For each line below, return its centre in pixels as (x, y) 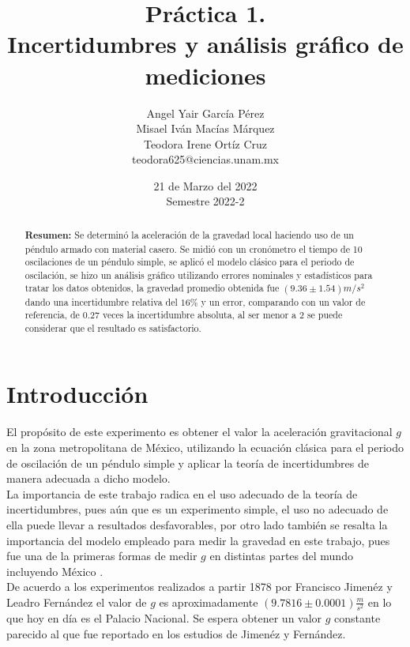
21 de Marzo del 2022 (205, 185)
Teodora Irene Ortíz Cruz (205, 143)
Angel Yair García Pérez (205, 113)
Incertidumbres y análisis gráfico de (205, 44)
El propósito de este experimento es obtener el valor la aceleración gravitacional (199, 432)
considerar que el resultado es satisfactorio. (113, 327)
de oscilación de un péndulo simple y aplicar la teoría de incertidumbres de (188, 463)
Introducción (77, 394)
